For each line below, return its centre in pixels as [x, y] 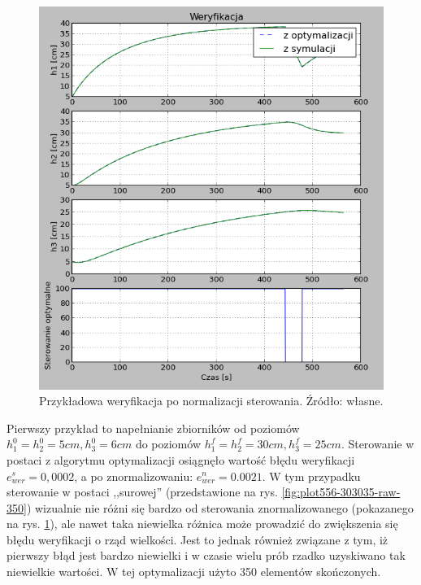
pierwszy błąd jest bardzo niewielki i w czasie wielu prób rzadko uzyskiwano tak [206, 555]
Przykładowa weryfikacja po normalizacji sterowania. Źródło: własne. [211, 401]
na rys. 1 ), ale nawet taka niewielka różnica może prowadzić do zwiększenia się [202, 524]
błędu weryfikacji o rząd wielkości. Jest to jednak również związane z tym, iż [197, 539]
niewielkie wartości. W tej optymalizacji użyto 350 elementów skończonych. [194, 572]
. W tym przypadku [311, 476]
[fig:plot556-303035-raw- [341, 492]
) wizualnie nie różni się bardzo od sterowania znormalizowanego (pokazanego [220, 507]
